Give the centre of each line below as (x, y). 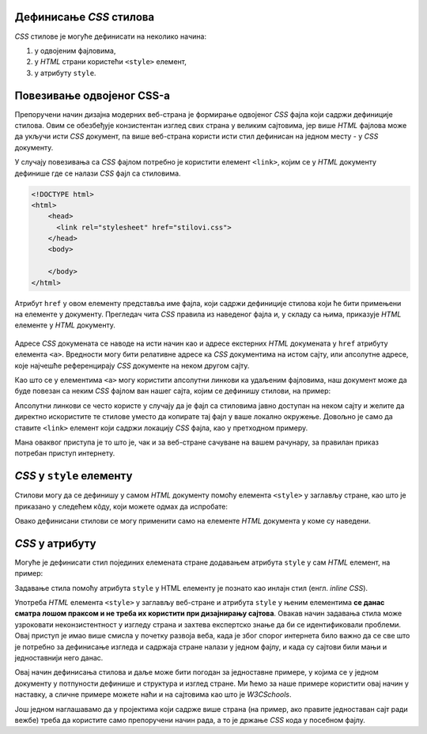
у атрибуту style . (65, 73)
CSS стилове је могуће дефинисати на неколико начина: (111, 36)
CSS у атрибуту (55, 543)
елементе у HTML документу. (65, 325)
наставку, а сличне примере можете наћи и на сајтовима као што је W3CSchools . (153, 694)
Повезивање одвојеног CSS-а (92, 95)
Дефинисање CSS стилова (85, 17)
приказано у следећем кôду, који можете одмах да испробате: (121, 506)
